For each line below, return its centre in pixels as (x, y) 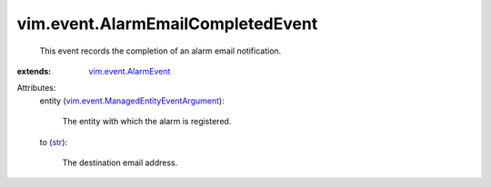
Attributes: (36, 88)
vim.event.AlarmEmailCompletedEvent (167, 24)
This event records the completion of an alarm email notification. (160, 51)
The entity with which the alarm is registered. (147, 122)
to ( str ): (54, 142)
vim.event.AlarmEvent (130, 71)
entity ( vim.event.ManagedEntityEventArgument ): (132, 101)
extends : (34, 71)
